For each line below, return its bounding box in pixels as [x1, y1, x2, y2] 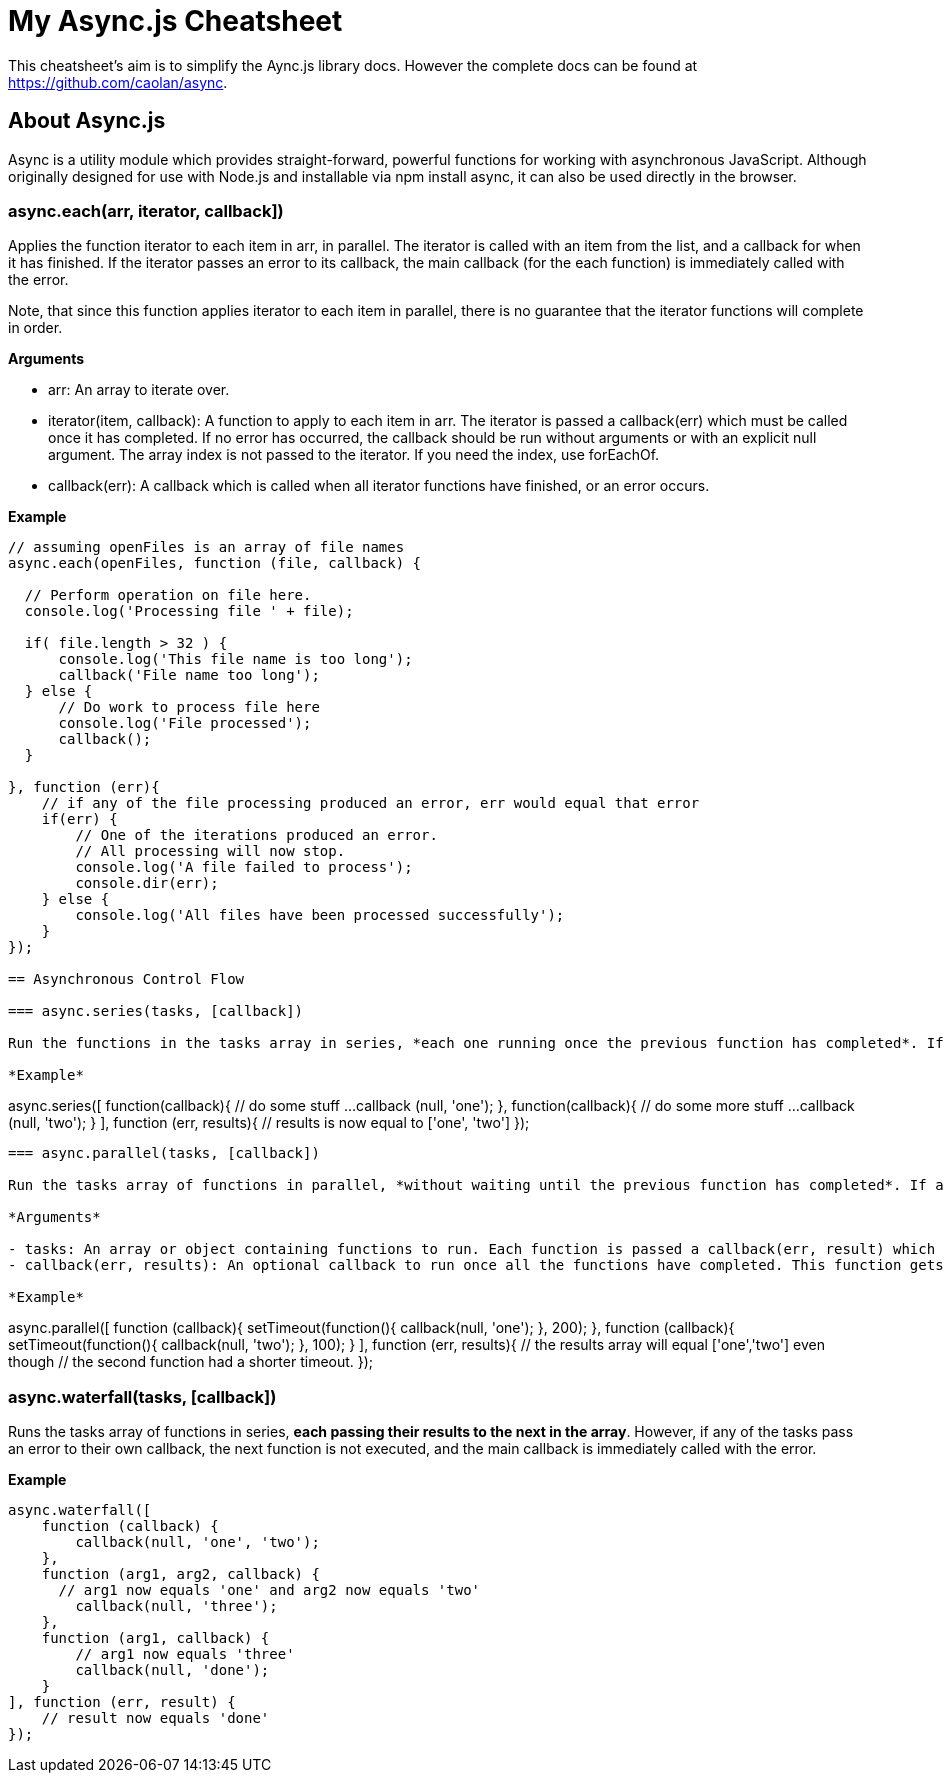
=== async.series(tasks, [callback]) [8, 1003, 304, 1020]
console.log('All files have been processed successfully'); [75, 907, 565, 924]
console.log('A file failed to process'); [75, 859, 413, 876]
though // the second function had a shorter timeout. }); [8, 1353, 374, 1371]
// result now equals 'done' [41, 1710, 270, 1727]
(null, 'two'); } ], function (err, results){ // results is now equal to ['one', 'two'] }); [8, 1114, 530, 1132]
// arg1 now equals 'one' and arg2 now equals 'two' [58, 1582, 481, 1599]
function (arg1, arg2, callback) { [41, 1566, 320, 1583]
